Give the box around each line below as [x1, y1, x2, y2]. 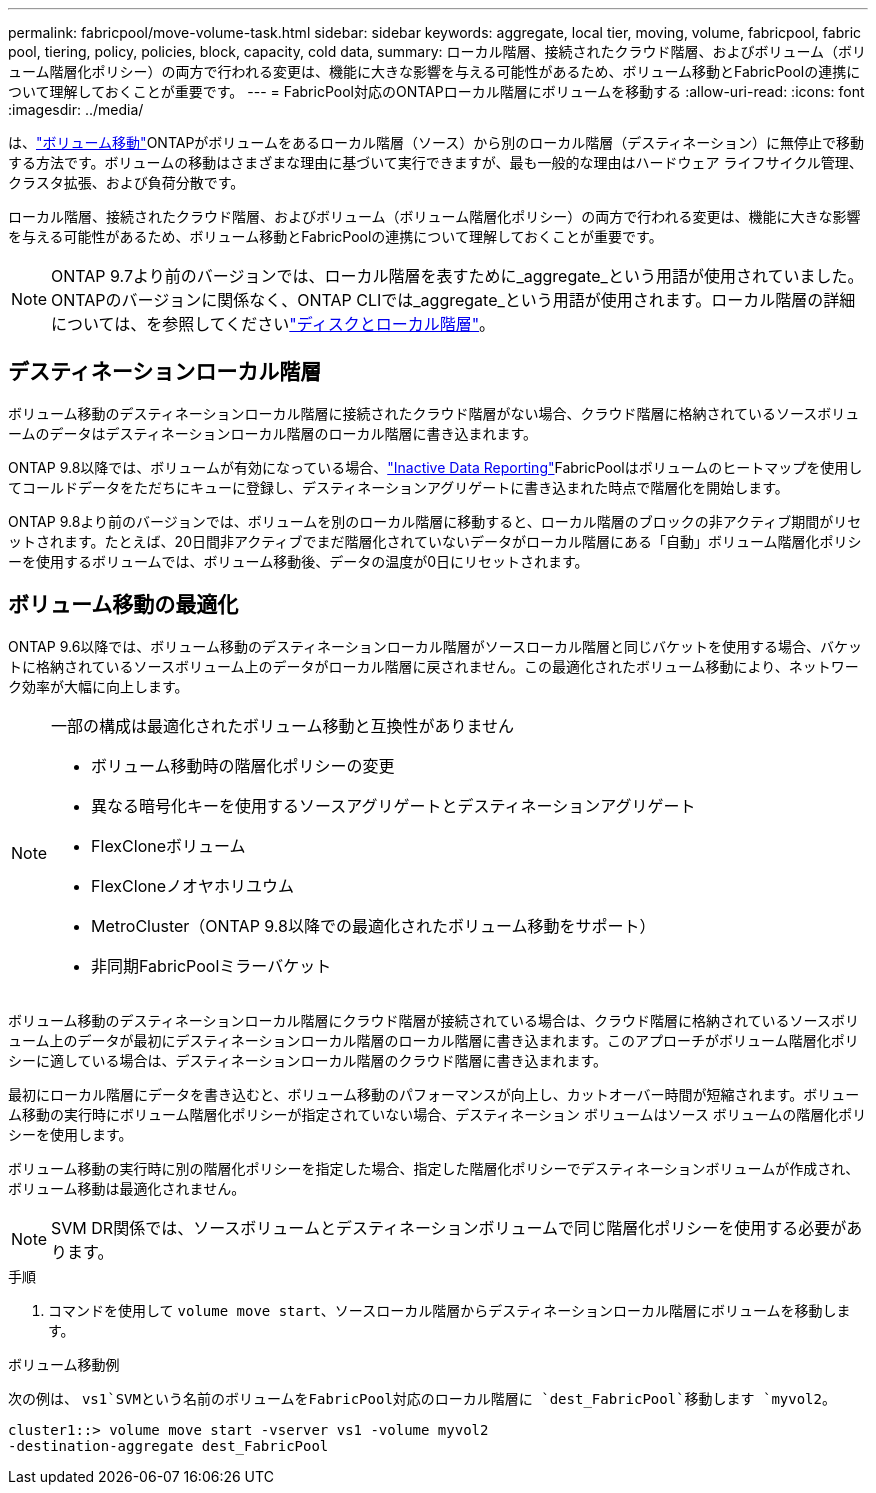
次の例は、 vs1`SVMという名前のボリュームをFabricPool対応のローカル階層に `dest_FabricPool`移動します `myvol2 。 [8, 1389, 836, 1407]
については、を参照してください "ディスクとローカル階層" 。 [51, 314, 496, 334]
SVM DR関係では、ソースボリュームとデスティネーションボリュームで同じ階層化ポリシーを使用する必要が [51, 1217, 847, 1238]
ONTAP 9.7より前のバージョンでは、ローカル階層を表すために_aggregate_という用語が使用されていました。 [51, 266, 864, 286]
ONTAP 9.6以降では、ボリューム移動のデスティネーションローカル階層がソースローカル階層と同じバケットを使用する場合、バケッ [8, 637, 863, 655]
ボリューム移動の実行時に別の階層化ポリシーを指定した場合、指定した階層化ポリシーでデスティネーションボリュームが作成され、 [8, 1159, 860, 1177]
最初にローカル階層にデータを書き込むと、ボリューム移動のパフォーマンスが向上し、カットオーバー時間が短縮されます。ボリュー [8, 1085, 860, 1103]
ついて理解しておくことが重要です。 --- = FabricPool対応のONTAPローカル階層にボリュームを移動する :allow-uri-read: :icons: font [8, 83, 865, 100]
